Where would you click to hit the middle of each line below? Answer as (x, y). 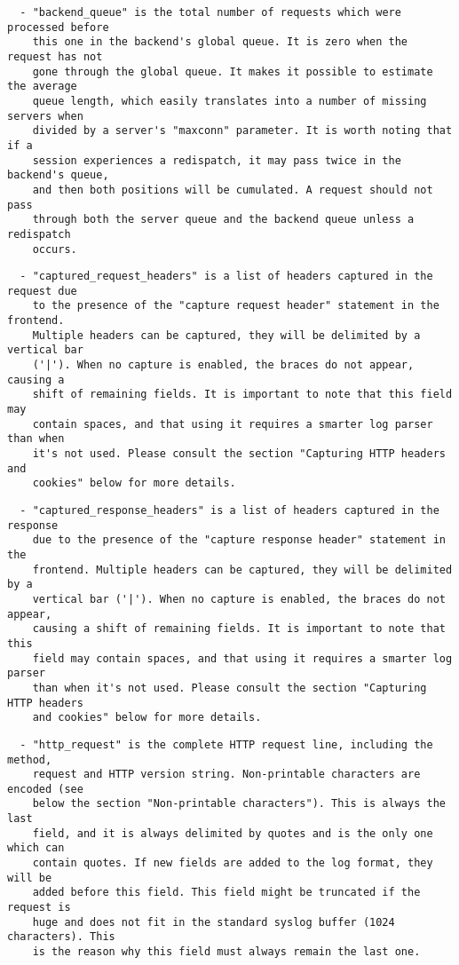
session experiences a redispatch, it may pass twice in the (217, 160)
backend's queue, (58, 175)
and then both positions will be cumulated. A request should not (233, 190)
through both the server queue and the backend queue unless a (223, 220)
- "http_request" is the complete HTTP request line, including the (226, 744)
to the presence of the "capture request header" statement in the (236, 306)
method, (30, 759)
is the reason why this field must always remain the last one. (226, 952)
